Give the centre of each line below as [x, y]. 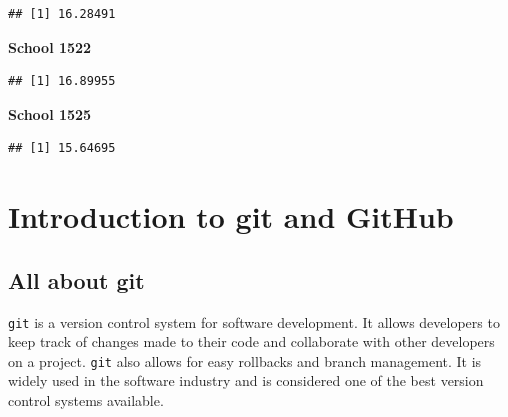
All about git [76, 279]
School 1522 [50, 46]
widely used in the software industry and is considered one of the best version [246, 380]
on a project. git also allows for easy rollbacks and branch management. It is [245, 360]
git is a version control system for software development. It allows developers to [254, 321]
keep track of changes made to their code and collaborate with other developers [251, 341]
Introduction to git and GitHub [231, 216]
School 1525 [50, 113]
